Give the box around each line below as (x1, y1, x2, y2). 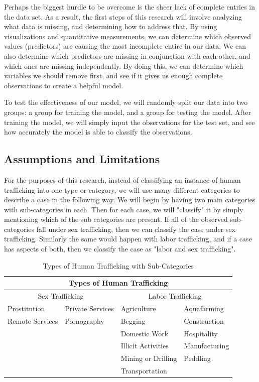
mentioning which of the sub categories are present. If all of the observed (4, 214, 228, 224)
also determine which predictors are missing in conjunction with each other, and (4, 50, 250, 61)
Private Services (65, 303, 114, 313)
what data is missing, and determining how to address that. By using (4, 21, 217, 32)
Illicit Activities (120, 340, 169, 351)
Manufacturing (184, 340, 229, 351)
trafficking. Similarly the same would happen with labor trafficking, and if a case (4, 233, 252, 244)
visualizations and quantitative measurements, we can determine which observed (4, 31, 251, 41)
